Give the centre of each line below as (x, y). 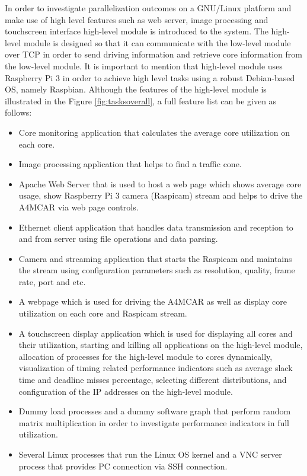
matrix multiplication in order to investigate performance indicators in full (154, 422)
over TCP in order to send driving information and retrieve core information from (153, 54)
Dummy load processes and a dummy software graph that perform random (155, 411)
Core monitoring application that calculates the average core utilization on (154, 132)
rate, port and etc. (52, 281)
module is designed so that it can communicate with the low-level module (157, 42)
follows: (18, 112)
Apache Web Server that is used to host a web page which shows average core (160, 183)
